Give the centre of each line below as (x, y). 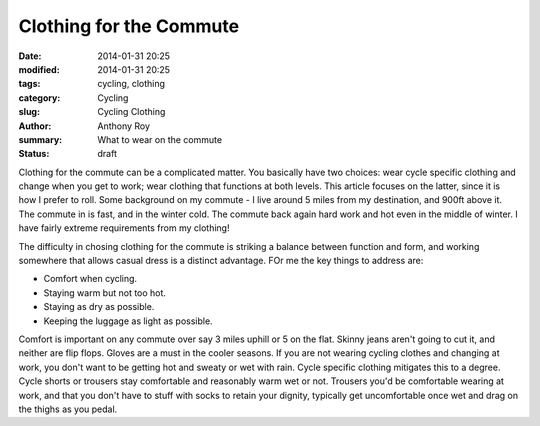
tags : (29, 84)
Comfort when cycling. (90, 279)
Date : (30, 56)
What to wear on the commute (160, 139)
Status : (34, 154)
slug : (29, 112)
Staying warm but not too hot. (105, 292)
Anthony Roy (123, 126)
